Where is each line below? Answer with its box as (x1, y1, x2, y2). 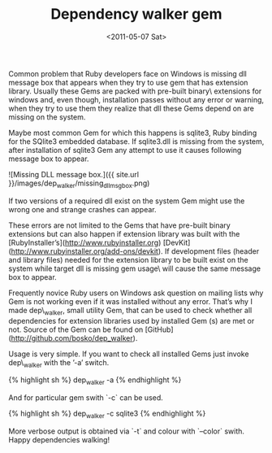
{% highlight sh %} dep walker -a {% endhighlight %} (8, 375, 182, 387)
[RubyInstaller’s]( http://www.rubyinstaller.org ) (8, 237, 162, 247)
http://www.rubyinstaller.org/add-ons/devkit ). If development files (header (11, 246, 260, 256)
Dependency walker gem (50, 5, 222, 24)
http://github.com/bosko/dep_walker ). (11, 333, 138, 342)
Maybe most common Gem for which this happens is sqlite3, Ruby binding (8, 128, 257, 137)
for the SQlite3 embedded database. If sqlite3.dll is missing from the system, (8, 136, 265, 146)
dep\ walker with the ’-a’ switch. (8, 357, 110, 369)
